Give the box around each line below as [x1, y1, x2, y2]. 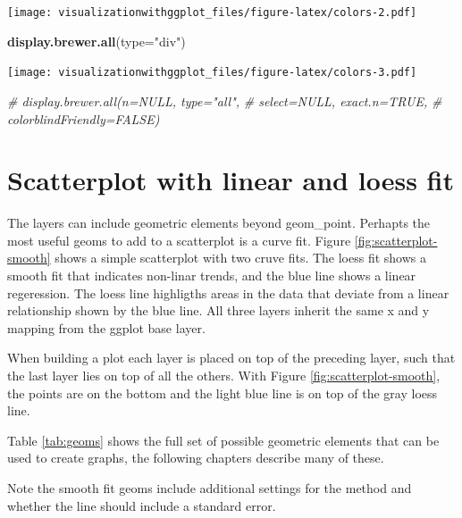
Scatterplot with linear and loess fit [7, 162, 454, 198]
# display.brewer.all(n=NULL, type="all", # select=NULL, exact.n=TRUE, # [7, 91, 442, 110]
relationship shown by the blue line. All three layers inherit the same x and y [7, 301, 430, 320]
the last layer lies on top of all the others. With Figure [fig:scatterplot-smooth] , [7, 365, 441, 384]
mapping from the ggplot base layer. [7, 318, 206, 337]
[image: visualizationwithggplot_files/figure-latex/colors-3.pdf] [7, 66, 417, 79]
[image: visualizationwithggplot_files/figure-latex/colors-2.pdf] [7, 6, 417, 19]
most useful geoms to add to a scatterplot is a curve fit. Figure [7, 230, 351, 249]
